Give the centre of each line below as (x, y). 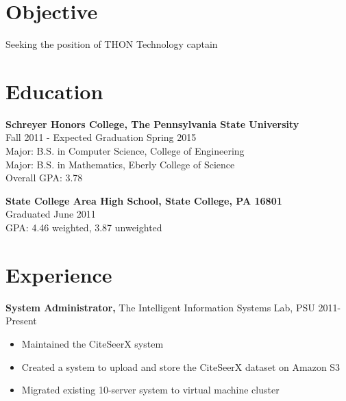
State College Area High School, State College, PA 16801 (144, 200)
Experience (59, 274)
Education (54, 91)
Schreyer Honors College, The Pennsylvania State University (152, 124)
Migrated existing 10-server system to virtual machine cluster (150, 390)
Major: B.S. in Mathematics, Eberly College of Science (120, 164)
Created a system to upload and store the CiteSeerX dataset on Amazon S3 (181, 366)
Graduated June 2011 (51, 214)
